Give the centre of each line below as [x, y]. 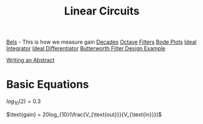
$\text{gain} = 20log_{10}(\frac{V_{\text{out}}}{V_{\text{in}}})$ [84, 114]
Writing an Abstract [30, 60]
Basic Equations [48, 84]
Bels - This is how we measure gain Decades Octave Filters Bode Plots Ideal [101, 42]
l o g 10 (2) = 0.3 [24, 102]
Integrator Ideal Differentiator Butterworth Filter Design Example [86, 48]
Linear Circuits [102, 11]
